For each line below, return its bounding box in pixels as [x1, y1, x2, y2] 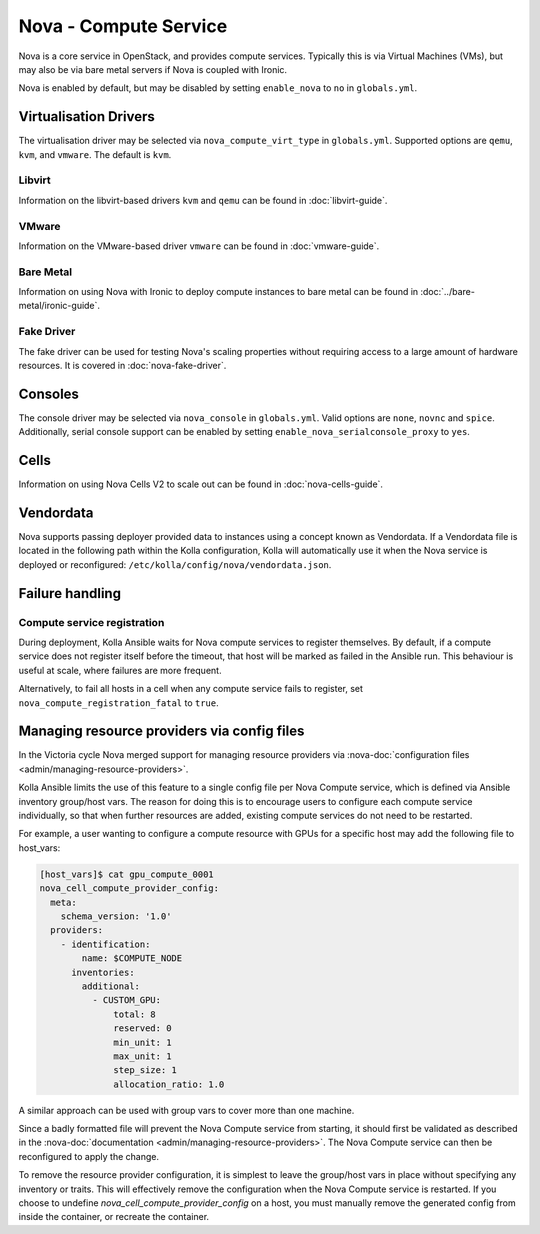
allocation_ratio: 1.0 [113, 1078, 225, 1090]
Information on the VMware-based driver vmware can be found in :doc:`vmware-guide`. [18, 240, 380, 252]
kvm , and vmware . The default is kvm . [18, 148, 172, 160]
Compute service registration [18, 615, 165, 629]
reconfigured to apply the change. [18, 1150, 160, 1162]
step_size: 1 [113, 1065, 177, 1076]
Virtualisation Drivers [18, 108, 155, 125]
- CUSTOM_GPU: [91, 995, 162, 1006]
